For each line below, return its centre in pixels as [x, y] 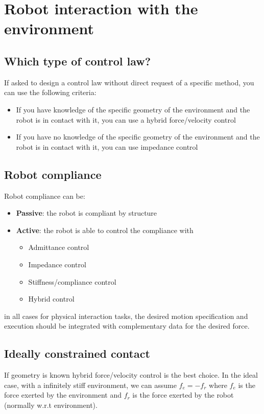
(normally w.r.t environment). [51, 405]
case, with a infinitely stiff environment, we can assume [90, 385]
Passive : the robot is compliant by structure [87, 213]
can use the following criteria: [50, 92]
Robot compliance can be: [45, 195]
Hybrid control [51, 299]
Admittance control [59, 247]
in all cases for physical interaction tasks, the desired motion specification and [126, 316]
